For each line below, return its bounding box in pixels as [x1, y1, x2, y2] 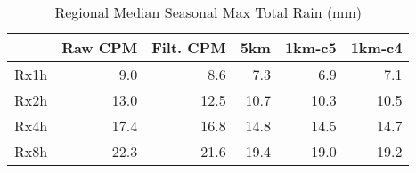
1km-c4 [350, 37, 403, 58]
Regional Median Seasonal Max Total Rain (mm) [54, 2, 362, 22]
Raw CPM [61, 37, 138, 58]
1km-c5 [284, 37, 337, 58]
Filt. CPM [151, 37, 226, 58]
